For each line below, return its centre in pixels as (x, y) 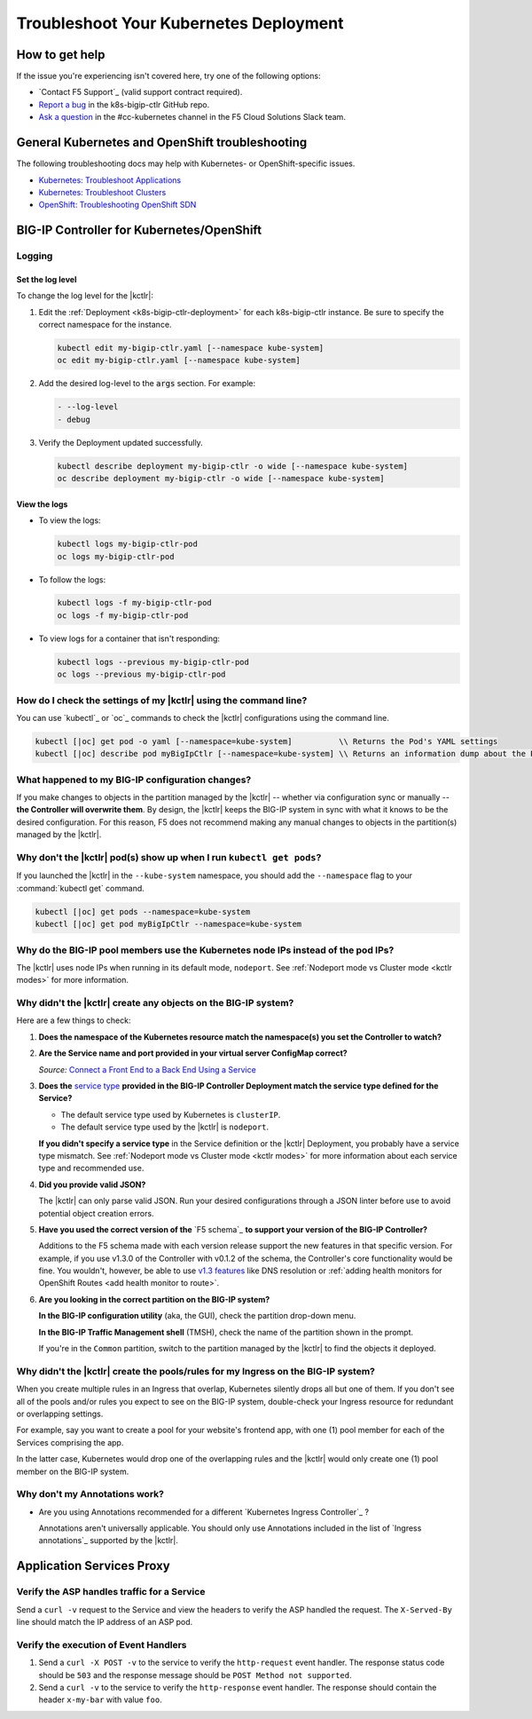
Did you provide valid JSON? (92, 1184)
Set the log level (47, 279)
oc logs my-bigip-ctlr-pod (116, 556)
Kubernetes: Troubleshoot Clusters (102, 192)
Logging (35, 256)
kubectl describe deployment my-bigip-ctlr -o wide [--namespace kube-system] (232, 466)
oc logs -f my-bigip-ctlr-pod (123, 615)
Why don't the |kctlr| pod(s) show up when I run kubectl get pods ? (169, 858)
